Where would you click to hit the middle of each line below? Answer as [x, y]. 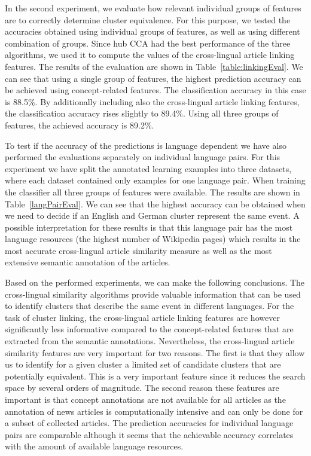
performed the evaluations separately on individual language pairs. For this [143, 157]
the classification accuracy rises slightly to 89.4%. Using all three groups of [142, 113]
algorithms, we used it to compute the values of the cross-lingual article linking [150, 55]
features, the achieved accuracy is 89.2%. [80, 125]
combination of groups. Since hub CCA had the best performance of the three [148, 43]
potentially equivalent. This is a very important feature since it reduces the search [155, 376]
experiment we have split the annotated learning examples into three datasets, [148, 168]
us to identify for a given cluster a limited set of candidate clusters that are [143, 364]
